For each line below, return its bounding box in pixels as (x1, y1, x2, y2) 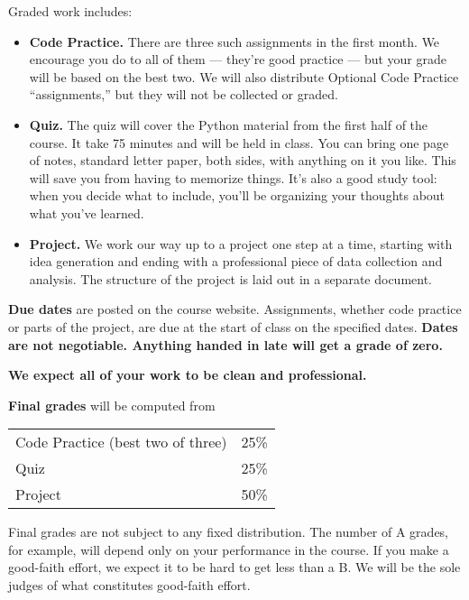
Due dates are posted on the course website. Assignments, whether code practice (8, 300, 462, 318)
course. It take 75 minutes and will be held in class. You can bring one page (29, 133, 449, 152)
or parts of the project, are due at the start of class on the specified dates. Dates (8, 317, 458, 336)
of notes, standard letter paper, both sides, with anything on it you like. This (29, 151, 456, 170)
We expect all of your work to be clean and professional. (8, 365, 367, 384)
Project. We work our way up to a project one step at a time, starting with (29, 234, 453, 253)
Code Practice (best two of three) (15, 431, 227, 453)
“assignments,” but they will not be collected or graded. (29, 85, 338, 104)
